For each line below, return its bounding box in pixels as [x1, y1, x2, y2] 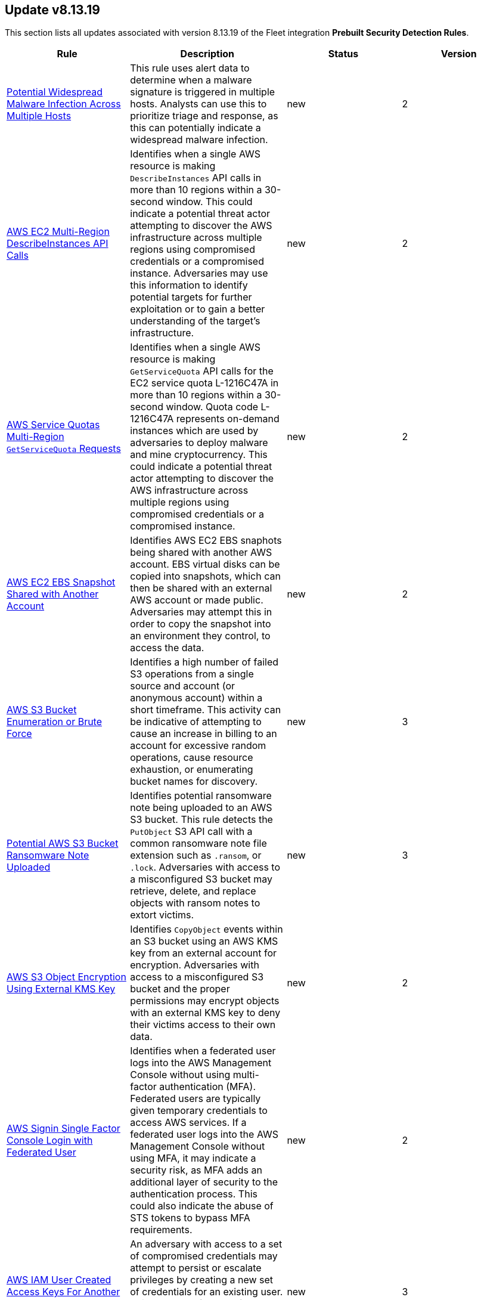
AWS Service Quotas [7, 419, 100, 431]
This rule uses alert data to [130, 62, 250, 75]
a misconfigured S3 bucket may [130, 873, 273, 886]
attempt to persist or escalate [130, 1262, 262, 1274]
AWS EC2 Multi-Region [7, 225, 110, 238]
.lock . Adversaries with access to [130, 861, 281, 874]
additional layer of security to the [130, 1176, 278, 1188]
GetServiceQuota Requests [7, 442, 121, 455]
